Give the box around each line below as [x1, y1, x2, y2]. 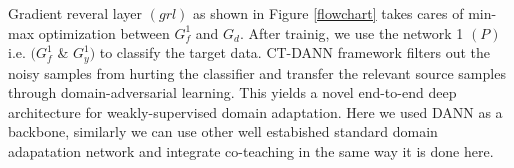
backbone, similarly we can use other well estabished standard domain [8, 121, 438, 142]
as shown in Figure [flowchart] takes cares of [193, 3, 464, 23]
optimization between [38, 22, 170, 43]
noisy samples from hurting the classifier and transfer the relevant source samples [8, 62, 506, 83]
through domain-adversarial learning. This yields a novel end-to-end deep [8, 82, 457, 103]
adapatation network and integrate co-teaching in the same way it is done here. [8, 141, 494, 162]
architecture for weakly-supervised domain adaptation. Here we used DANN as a [8, 101, 503, 122]
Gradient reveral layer [8, 3, 143, 23]
